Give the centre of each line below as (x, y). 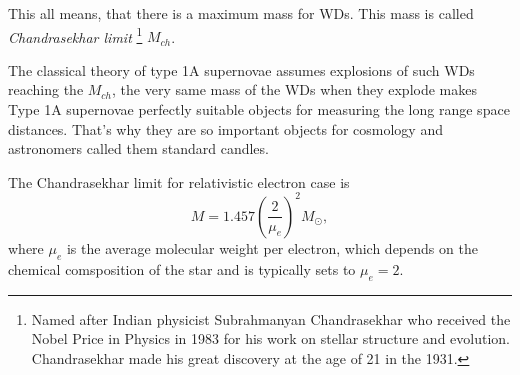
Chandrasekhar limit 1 (75, 35)
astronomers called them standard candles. (138, 148)
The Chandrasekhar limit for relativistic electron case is (179, 181)
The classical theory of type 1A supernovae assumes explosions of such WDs (241, 69)
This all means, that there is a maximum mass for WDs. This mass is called (241, 13)
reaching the (46, 89)
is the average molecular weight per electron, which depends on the (272, 247)
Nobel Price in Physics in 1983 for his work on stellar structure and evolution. (270, 338)
